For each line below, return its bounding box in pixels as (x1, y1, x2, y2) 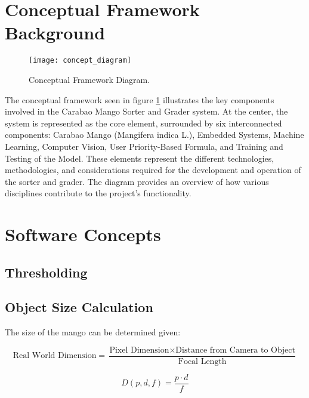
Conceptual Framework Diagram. (29, 73, 150, 85)
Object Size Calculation (5, 298, 153, 316)
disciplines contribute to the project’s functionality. (5, 187, 191, 199)
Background (5, 20, 106, 45)
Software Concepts (5, 222, 161, 246)
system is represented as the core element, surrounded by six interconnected (5, 116, 282, 129)
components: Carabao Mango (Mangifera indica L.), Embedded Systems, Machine (5, 128, 304, 141)
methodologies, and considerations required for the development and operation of (5, 163, 301, 176)
